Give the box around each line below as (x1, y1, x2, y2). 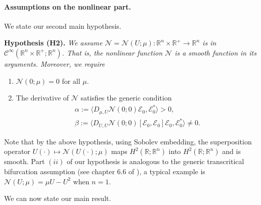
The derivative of (16, 92, 69, 103)
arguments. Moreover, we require (4, 58, 105, 69)
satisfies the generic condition (80, 92, 172, 103)
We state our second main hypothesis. (4, 20, 121, 31)
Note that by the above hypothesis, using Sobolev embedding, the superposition (4, 136, 252, 146)
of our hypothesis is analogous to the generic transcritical (66, 156, 244, 167)
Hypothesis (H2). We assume (4, 37, 103, 48)
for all (62, 75, 80, 86)
